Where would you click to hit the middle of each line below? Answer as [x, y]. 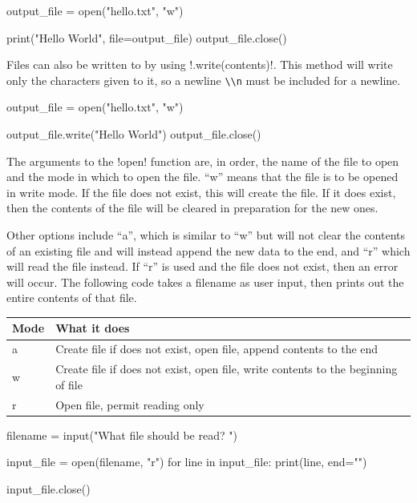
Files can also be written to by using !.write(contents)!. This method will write [200, 64]
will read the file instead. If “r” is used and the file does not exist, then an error [202, 266]
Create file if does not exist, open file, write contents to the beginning [227, 369]
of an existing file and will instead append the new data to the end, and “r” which [208, 250]
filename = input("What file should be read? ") [122, 435]
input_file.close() [49, 488]
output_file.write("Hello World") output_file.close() [134, 134]
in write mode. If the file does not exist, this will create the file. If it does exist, [201, 192]
